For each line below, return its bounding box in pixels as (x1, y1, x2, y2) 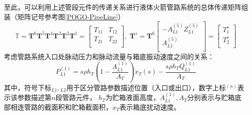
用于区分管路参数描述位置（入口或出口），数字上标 (66, 82, 226, 92)
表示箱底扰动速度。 (119, 101, 181, 112)
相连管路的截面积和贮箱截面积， (10, 101, 112, 112)
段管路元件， (55, 92, 96, 102)
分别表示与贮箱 (187, 92, 235, 102)
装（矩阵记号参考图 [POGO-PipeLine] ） (4, 11, 125, 21)
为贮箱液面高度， (105, 92, 160, 102)
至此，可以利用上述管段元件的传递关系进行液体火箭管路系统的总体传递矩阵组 (4, 2, 248, 12)
